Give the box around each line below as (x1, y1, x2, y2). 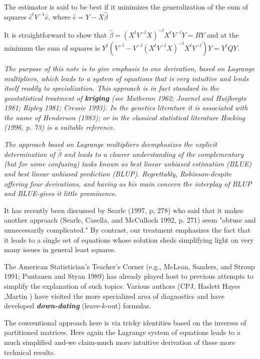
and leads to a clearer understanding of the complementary (64, 148, 244, 159)
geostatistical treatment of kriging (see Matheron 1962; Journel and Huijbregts (4, 92, 246, 103)
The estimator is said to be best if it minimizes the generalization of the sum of (4, 2, 248, 12)
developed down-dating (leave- (4, 300, 102, 311)
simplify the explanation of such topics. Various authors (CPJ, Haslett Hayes (4, 281, 240, 291)
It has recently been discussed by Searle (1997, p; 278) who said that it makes (4, 205, 243, 215)
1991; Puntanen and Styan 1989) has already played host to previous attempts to (4, 271, 253, 281)
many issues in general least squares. (4, 244, 116, 255)
